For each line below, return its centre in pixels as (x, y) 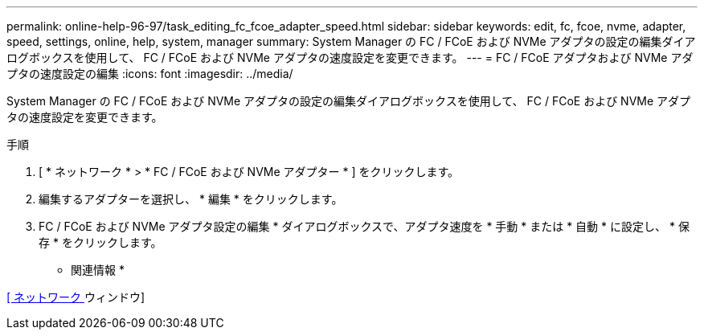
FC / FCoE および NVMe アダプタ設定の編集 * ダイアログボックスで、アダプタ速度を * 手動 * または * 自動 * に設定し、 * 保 (364, 226)
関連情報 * (98, 270)
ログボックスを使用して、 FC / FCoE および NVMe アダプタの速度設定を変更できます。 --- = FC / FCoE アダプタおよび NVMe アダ (350, 57)
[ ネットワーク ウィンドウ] (76, 297)
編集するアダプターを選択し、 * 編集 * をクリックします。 (191, 199)
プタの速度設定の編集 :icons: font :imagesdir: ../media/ (150, 74)
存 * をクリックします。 (100, 242)
